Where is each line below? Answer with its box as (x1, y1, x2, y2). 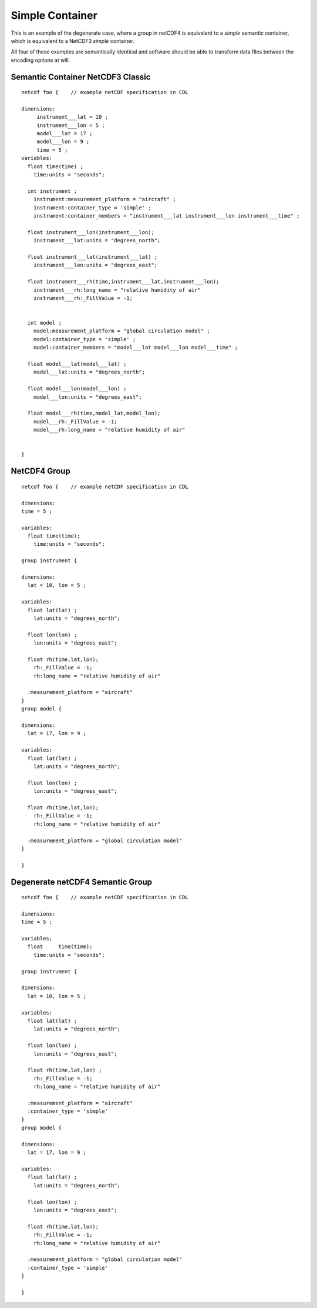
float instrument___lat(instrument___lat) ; (27, 253, 158, 260)
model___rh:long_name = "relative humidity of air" (33, 426, 186, 433)
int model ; (27, 319, 62, 326)
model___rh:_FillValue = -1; (33, 418, 117, 425)
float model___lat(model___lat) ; (27, 361, 127, 368)
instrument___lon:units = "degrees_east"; (33, 262, 158, 269)
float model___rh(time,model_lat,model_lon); (27, 410, 161, 417)
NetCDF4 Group (11, 466, 70, 476)
